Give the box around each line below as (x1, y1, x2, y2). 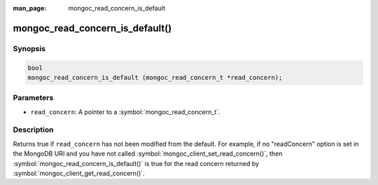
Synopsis (13, 43, 45, 53)
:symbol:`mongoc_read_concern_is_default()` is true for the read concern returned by (13, 159, 259, 167)
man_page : (13, 4, 47, 12)
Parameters (13, 93, 54, 103)
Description (13, 125, 54, 135)
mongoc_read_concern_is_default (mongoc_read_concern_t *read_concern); (27, 74, 283, 81)
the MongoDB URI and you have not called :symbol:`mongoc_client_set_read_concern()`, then (13, 149, 283, 158)
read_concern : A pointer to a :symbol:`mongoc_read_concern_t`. (30, 107, 220, 116)
